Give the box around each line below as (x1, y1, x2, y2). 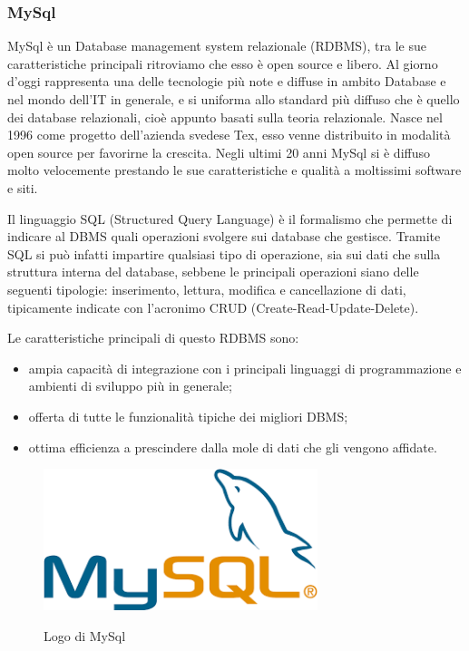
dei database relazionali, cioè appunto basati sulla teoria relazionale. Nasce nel (7, 107, 443, 126)
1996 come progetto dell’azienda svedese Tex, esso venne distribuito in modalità (7, 125, 451, 144)
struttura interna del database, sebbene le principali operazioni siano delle (7, 262, 419, 281)
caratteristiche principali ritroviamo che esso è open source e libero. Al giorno (7, 53, 438, 73)
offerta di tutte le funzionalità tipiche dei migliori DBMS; (28, 406, 348, 425)
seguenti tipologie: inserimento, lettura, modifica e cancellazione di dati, (7, 279, 406, 298)
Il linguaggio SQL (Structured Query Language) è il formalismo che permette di (7, 209, 453, 228)
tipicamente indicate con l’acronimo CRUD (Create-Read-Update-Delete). (7, 297, 419, 316)
